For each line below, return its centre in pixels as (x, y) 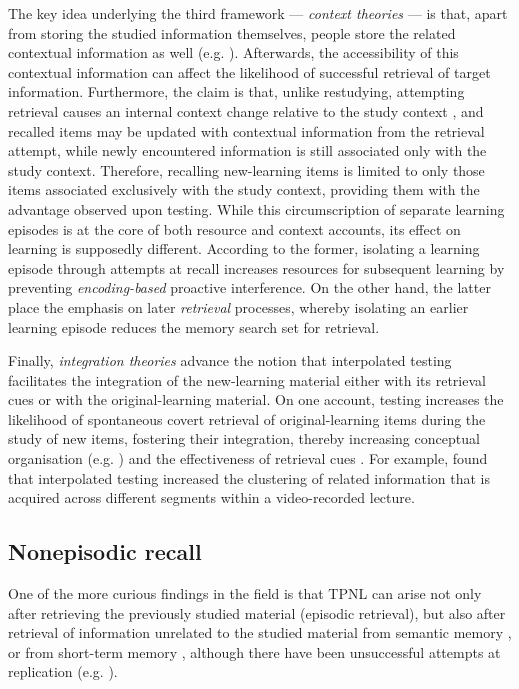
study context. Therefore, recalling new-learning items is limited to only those (246, 169)
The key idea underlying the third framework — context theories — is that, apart (258, 13)
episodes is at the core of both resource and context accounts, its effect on (234, 228)
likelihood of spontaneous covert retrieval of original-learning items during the (247, 418)
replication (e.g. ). (63, 671)
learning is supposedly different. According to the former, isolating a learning (244, 248)
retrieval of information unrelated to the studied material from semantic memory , (260, 632)
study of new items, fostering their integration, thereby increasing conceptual (244, 438)
